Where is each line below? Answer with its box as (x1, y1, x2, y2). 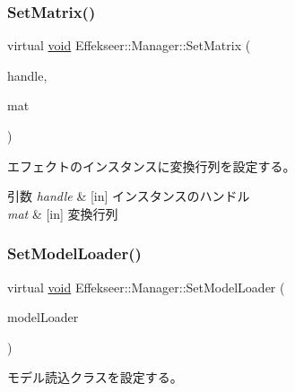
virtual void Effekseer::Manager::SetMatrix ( (7, 36, 251, 55)
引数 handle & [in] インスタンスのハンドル (7, 187, 250, 205)
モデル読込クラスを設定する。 (7, 368, 183, 387)
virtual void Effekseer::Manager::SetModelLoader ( (7, 277, 285, 296)
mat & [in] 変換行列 (7, 204, 118, 222)
